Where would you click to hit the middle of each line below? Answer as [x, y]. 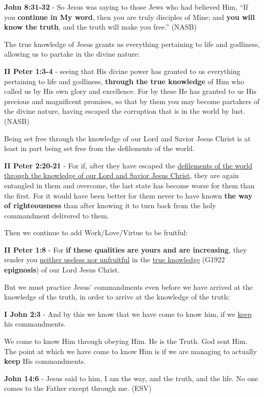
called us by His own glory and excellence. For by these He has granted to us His [130, 91]
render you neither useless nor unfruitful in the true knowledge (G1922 [115, 259]
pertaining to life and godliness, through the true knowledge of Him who [124, 81]
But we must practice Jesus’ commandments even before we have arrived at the [128, 287]
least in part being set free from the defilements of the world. [99, 148]
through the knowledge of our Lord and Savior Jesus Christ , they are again [122, 175]
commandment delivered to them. [57, 215]
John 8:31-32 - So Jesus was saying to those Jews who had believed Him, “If [126, 7]
